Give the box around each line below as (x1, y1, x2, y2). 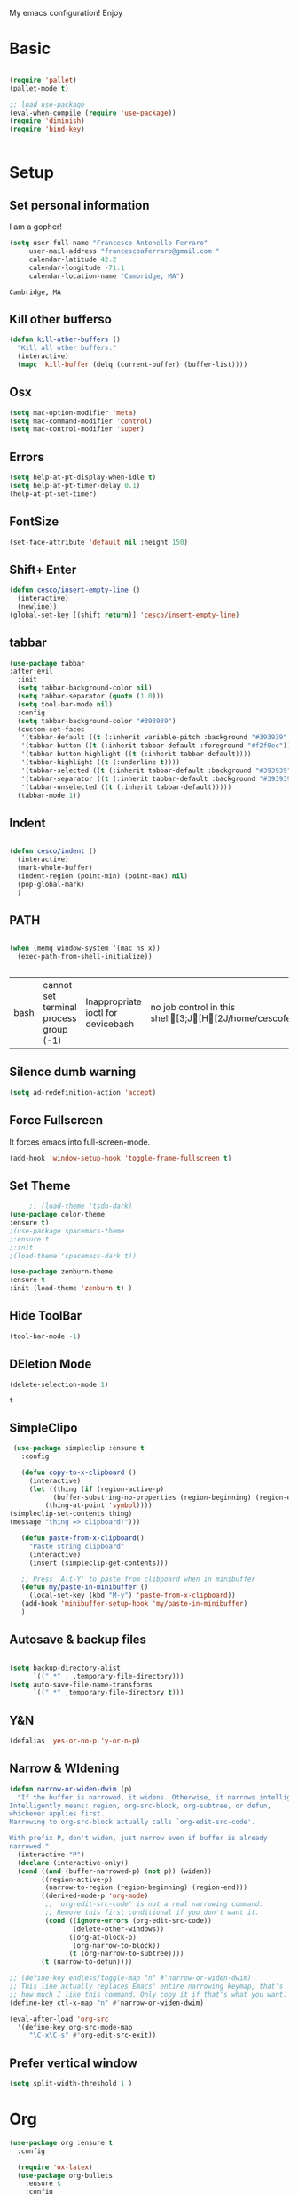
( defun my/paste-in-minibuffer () (20, 1583, 149, 1592)
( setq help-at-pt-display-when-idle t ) (9, 473, 157, 483)
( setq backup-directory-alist (9, 1663, 122, 1672)
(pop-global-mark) (17, 880, 86, 889)
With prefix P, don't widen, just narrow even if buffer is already (9, 1834, 268, 1843)
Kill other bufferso (9, 311, 113, 327)
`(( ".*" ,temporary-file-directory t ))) (32, 1688, 184, 1697)
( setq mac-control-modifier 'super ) (9, 425, 145, 434)
